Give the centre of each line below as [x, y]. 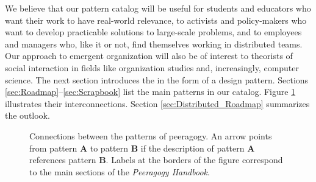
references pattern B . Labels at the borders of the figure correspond [156, 160]
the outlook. [27, 115]
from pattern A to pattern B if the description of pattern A [142, 148]
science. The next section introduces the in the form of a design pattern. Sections [157, 79]
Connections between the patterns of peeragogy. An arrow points [151, 135]
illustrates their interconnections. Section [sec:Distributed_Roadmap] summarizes [157, 103]
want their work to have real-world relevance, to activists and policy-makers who [156, 20]
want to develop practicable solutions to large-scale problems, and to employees [153, 32]
